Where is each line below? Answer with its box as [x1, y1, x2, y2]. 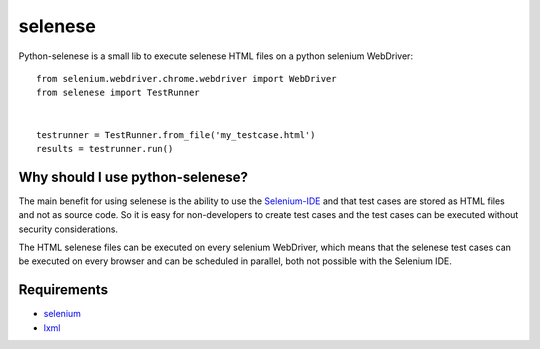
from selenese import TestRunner [36, 87, 200, 99]
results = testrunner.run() [36, 143, 174, 154]
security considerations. [18, 223, 119, 235]
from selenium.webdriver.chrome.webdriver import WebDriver [36, 73, 337, 84]
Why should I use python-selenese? [18, 168, 249, 185]
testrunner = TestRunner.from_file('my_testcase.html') [36, 129, 316, 140]
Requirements [18, 281, 109, 299]
